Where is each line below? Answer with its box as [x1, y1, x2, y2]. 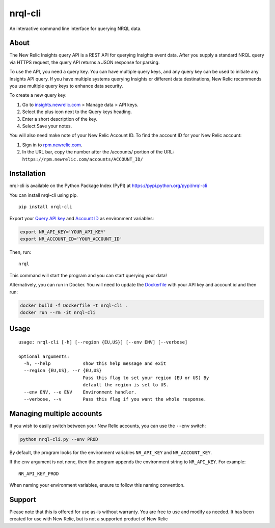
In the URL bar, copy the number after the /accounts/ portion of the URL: [22, 149, 174, 155]
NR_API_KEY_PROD [18, 470, 59, 477]
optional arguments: [18, 353, 70, 359]
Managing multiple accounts [9, 409, 102, 418]
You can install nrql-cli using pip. [9, 192, 78, 198]
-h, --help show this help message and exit [23, 361, 167, 366]
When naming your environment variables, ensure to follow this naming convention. [9, 482, 185, 488]
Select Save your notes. [22, 123, 72, 129]
